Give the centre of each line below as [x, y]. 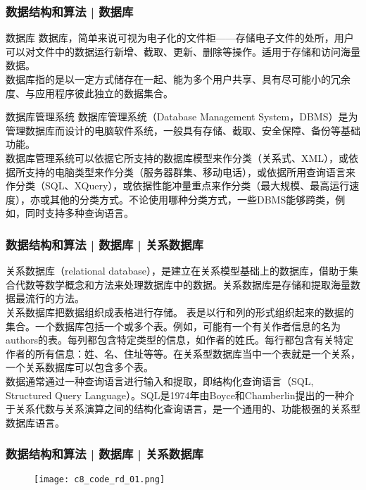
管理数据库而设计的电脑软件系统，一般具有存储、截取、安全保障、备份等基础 [183, 130]
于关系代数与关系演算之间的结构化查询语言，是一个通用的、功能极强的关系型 [183, 409]
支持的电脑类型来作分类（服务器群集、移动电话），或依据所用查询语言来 [190, 171]
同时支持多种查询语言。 [79, 213]
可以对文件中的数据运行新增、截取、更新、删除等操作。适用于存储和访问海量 [183, 51]
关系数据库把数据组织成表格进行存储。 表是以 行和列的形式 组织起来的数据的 [180, 312]
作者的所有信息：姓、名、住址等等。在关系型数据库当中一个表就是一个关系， [183, 353]
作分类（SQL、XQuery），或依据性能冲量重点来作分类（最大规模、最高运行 [178, 186]
